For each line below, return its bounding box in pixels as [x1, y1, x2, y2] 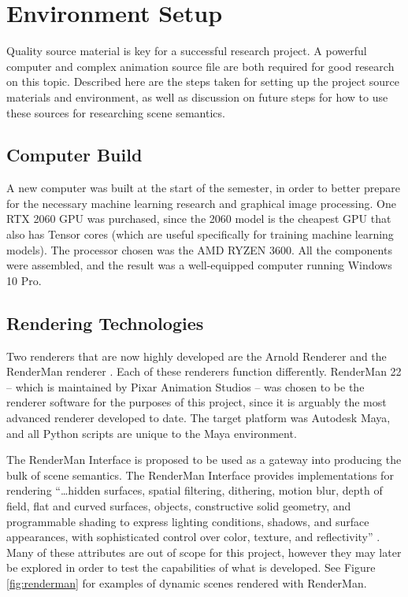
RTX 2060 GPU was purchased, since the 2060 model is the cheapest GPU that [6, 210, 391, 227]
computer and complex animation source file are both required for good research [6, 57, 395, 74]
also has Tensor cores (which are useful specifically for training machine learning [6, 226, 394, 243]
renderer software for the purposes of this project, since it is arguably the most [6, 394, 387, 410]
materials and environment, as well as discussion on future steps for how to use [6, 88, 388, 105]
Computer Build [6, 143, 143, 167]
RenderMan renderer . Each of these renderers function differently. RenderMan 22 [6, 363, 402, 380]
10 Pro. [6, 272, 42, 288]
